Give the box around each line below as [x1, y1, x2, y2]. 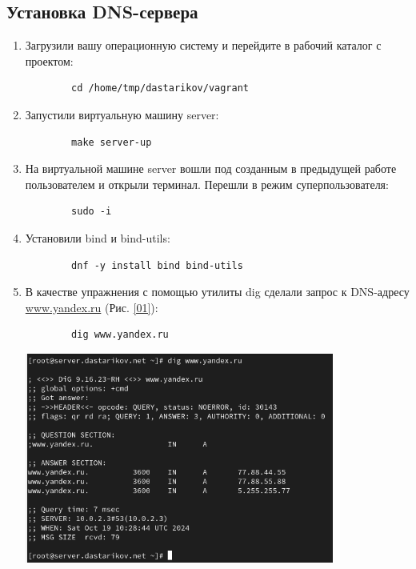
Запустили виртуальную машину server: [25, 106, 219, 122]
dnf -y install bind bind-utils [71, 259, 243, 271]
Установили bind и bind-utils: [25, 229, 170, 246]
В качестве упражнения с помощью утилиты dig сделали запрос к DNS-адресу [25, 283, 410, 300]
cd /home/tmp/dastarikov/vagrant [71, 82, 249, 94]
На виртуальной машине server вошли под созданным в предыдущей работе [25, 160, 397, 177]
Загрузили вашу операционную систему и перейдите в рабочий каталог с [25, 37, 382, 54]
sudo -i [71, 206, 112, 218]
